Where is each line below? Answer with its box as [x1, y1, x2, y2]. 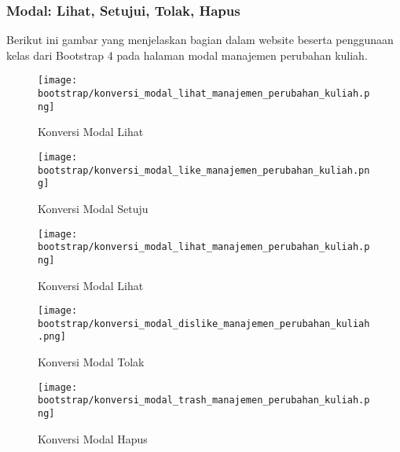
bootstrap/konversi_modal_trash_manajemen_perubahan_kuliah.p [38, 395, 370, 406]
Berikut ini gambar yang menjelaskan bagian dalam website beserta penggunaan [6, 31, 394, 48]
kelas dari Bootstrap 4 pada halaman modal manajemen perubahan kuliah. [6, 46, 368, 63]
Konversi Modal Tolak [38, 354, 145, 370]
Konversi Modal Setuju [38, 200, 149, 216]
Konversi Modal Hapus [38, 430, 148, 446]
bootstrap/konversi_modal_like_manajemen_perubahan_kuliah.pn [38, 164, 370, 176]
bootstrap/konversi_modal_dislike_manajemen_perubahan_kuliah [38, 318, 370, 329]
